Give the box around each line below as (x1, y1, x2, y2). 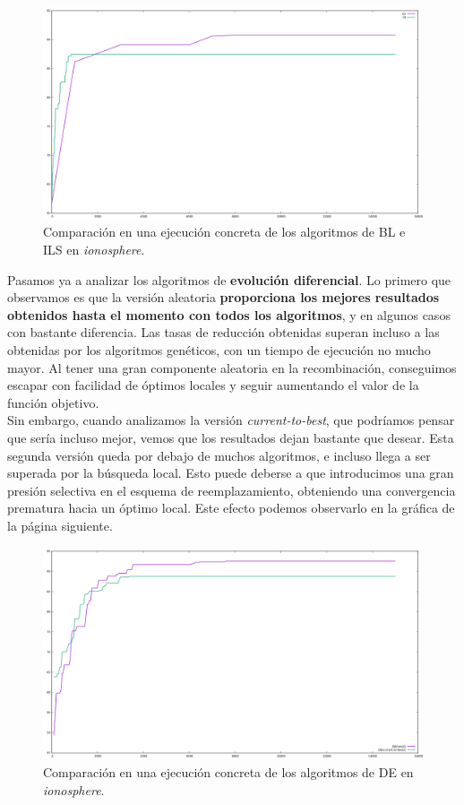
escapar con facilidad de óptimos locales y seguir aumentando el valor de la (7, 376, 419, 394)
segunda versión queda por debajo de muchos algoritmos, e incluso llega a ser (7, 446, 431, 464)
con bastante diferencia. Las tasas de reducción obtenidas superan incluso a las (7, 323, 440, 342)
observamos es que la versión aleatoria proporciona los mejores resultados (7, 288, 440, 307)
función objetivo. (7, 393, 99, 411)
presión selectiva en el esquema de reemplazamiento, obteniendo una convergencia (7, 480, 456, 499)
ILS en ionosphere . (43, 240, 145, 259)
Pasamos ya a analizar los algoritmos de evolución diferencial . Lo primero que (7, 270, 451, 289)
